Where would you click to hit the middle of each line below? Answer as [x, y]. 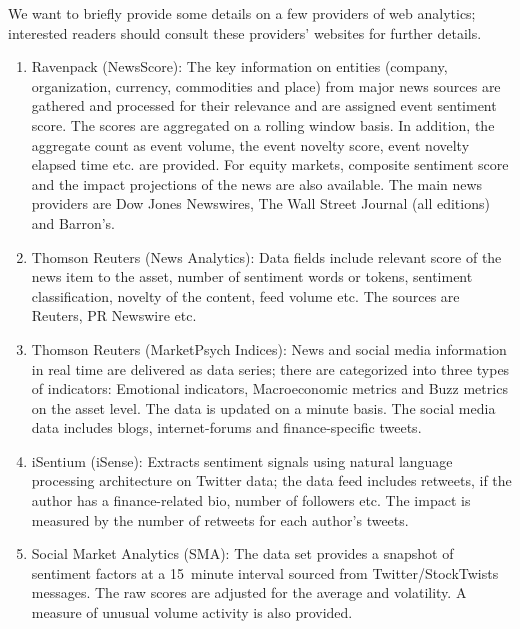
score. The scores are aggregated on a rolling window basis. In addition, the [263, 124]
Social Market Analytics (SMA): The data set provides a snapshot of [242, 553]
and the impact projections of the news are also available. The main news [257, 183]
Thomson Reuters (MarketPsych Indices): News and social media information [269, 348]
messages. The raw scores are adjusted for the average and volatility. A [249, 592]
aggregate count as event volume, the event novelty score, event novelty [250, 144]
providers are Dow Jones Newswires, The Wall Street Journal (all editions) [260, 203]
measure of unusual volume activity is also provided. [192, 612]
